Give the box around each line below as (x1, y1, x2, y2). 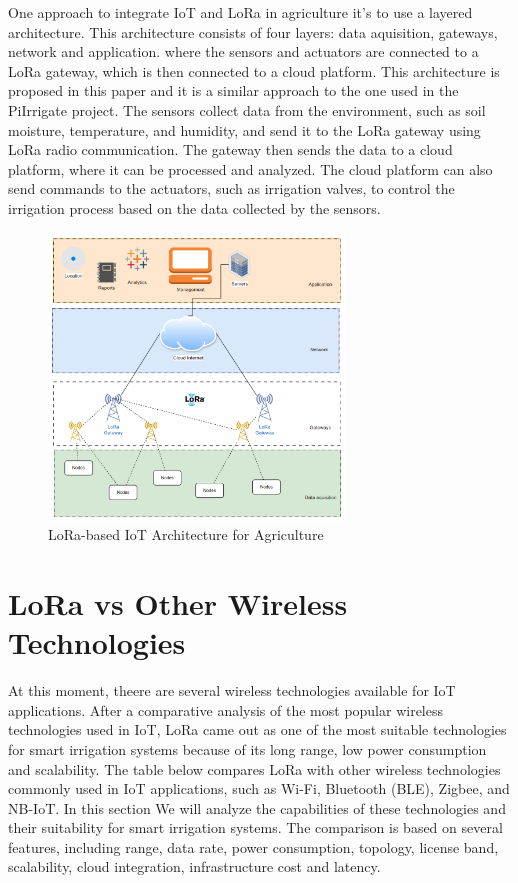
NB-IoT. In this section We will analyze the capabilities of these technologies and (8, 797, 506, 818)
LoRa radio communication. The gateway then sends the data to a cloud (8, 139, 453, 160)
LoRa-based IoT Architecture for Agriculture (48, 524, 324, 545)
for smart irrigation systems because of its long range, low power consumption (8, 738, 487, 759)
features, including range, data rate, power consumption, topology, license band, (8, 836, 499, 857)
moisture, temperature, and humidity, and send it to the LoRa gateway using (8, 119, 481, 140)
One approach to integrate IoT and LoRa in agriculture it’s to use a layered (8, 2, 473, 22)
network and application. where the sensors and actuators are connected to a (8, 41, 479, 62)
